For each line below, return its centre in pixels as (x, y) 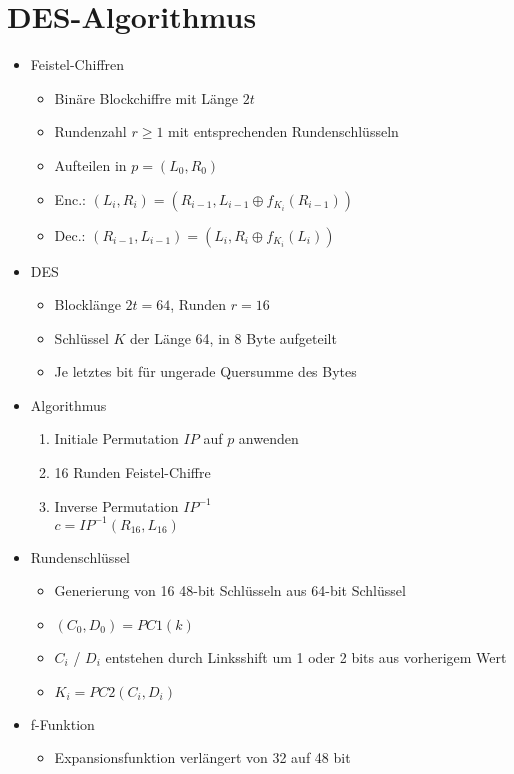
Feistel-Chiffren (77, 64)
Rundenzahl (90, 131)
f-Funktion (62, 723)
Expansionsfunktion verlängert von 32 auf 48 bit (202, 757)
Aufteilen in (90, 164)
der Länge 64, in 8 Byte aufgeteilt (233, 337)
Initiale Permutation (116, 438)
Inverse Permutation (116, 505)
